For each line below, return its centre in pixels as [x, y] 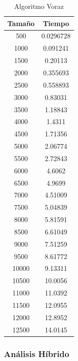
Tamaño [21, 23]
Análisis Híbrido [37, 353]
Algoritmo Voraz [39, 6]
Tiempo [56, 23]
